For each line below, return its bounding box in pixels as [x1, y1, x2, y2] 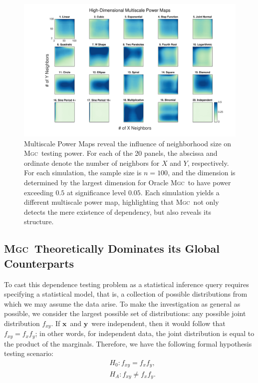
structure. [24, 216, 54, 227]
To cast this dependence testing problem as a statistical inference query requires [4, 279, 249, 289]
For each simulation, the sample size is [24, 167, 142, 178]
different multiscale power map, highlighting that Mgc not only [24, 197, 219, 207]
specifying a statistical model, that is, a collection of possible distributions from [4, 289, 248, 299]
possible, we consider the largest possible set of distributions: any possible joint [4, 308, 246, 319]
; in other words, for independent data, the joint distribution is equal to [35, 328, 255, 339]
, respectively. [187, 157, 229, 168]
